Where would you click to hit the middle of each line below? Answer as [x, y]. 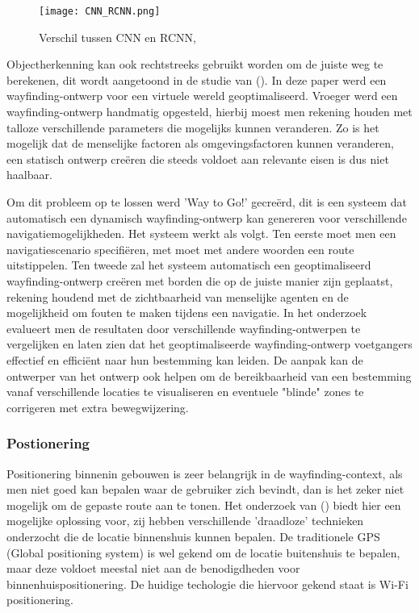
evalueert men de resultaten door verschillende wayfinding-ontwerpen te [184, 328]
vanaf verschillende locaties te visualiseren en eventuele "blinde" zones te [185, 392]
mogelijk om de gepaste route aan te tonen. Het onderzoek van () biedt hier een [204, 505]
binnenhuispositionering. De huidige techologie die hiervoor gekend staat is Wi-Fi [207, 584]
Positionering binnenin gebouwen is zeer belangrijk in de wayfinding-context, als [205, 473]
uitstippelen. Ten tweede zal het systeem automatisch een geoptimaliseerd [189, 265]
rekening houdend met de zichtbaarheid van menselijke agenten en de [178, 296]
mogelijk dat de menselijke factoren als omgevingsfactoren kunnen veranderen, [200, 143]
